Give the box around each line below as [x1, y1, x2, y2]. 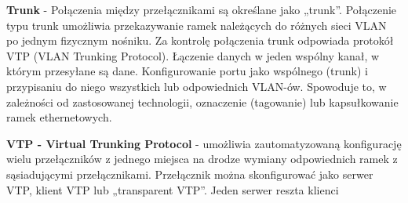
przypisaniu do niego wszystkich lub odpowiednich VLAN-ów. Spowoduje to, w [6, 78, 387, 94]
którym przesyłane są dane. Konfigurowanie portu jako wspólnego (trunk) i [6, 63, 368, 79]
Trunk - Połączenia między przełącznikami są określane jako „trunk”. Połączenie [6, 2, 397, 17]
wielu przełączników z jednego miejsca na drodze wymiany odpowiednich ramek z [6, 150, 398, 167]
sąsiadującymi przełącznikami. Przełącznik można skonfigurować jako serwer [6, 165, 373, 182]
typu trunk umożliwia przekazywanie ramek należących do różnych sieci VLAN [6, 16, 387, 33]
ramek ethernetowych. [6, 109, 112, 125]
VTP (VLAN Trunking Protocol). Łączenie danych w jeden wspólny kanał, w [6, 47, 380, 63]
